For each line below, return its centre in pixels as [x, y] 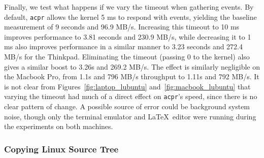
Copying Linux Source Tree [61, 149]
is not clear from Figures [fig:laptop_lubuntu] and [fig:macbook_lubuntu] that [127, 86]
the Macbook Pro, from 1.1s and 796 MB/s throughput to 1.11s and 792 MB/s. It [132, 76]
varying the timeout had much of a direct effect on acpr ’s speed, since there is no [131, 96]
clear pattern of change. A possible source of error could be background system [127, 106]
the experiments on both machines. [59, 126]
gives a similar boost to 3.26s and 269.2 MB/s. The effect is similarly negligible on [132, 66]
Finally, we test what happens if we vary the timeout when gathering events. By [129, 7]
